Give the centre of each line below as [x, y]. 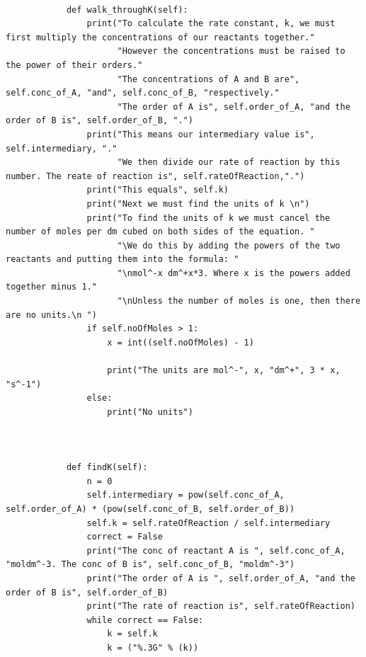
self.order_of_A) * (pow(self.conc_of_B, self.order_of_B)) [150, 509]
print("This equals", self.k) [158, 190]
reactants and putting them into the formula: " [122, 259]
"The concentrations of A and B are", [208, 79]
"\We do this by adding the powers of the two [229, 245]
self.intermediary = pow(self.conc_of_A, [185, 495]
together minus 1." [51, 287]
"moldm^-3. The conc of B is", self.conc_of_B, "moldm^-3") [150, 565]
